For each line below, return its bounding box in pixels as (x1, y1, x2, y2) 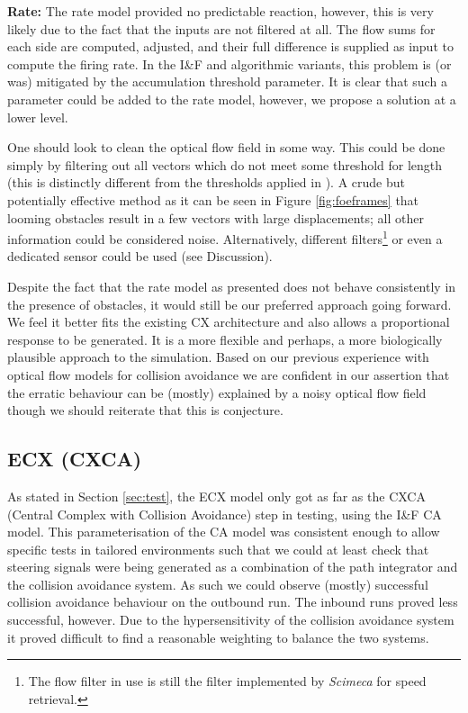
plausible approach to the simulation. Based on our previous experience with (7, 347, 429, 366)
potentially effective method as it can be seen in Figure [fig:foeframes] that (7, 190, 419, 209)
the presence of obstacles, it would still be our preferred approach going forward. (7, 294, 452, 313)
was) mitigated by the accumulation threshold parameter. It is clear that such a (7, 72, 447, 91)
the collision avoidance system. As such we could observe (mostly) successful (7, 574, 428, 593)
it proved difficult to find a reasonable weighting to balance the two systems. (7, 627, 429, 646)
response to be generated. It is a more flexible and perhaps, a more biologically (7, 329, 443, 348)
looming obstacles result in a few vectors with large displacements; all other (7, 208, 424, 227)
